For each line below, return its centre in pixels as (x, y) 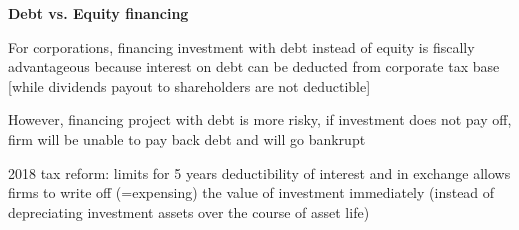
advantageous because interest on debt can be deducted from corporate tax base (254, 66)
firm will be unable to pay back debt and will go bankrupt (187, 138)
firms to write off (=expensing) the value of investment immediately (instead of (251, 192)
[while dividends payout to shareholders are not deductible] (189, 85)
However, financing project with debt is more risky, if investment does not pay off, (260, 119)
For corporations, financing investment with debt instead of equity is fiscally (241, 46)
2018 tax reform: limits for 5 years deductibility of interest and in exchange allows (259, 172)
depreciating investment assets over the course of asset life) (189, 211)
